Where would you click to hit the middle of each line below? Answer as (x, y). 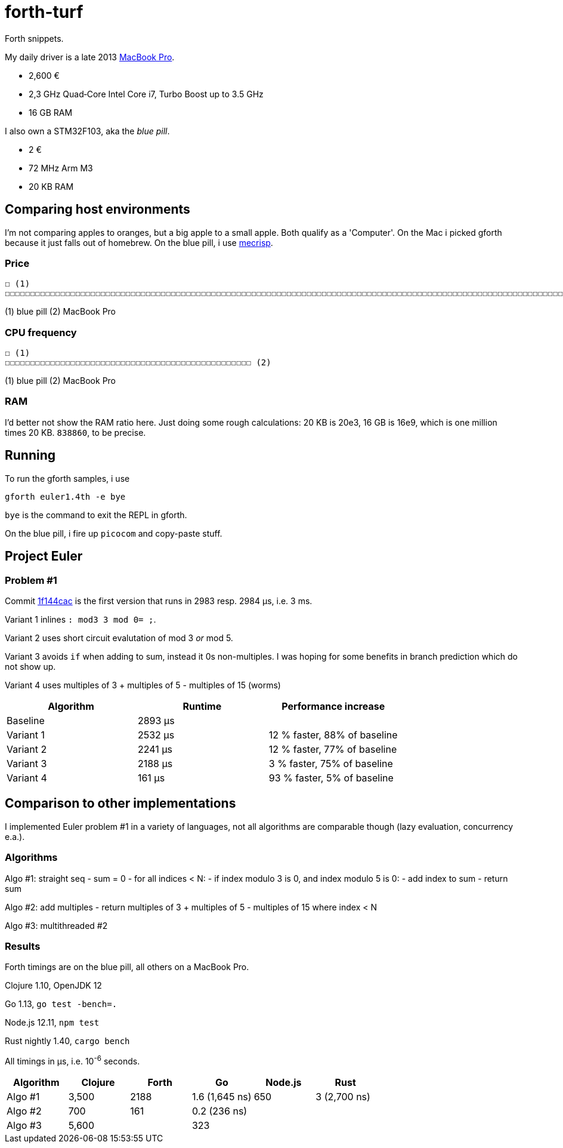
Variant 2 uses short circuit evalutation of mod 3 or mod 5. (119, 638)
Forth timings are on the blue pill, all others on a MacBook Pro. (127, 967)
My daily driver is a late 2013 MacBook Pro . (90, 57)
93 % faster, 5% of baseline (331, 778)
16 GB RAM (51, 112)
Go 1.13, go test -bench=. (61, 1004)
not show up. (30, 666)
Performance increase (333, 706)
